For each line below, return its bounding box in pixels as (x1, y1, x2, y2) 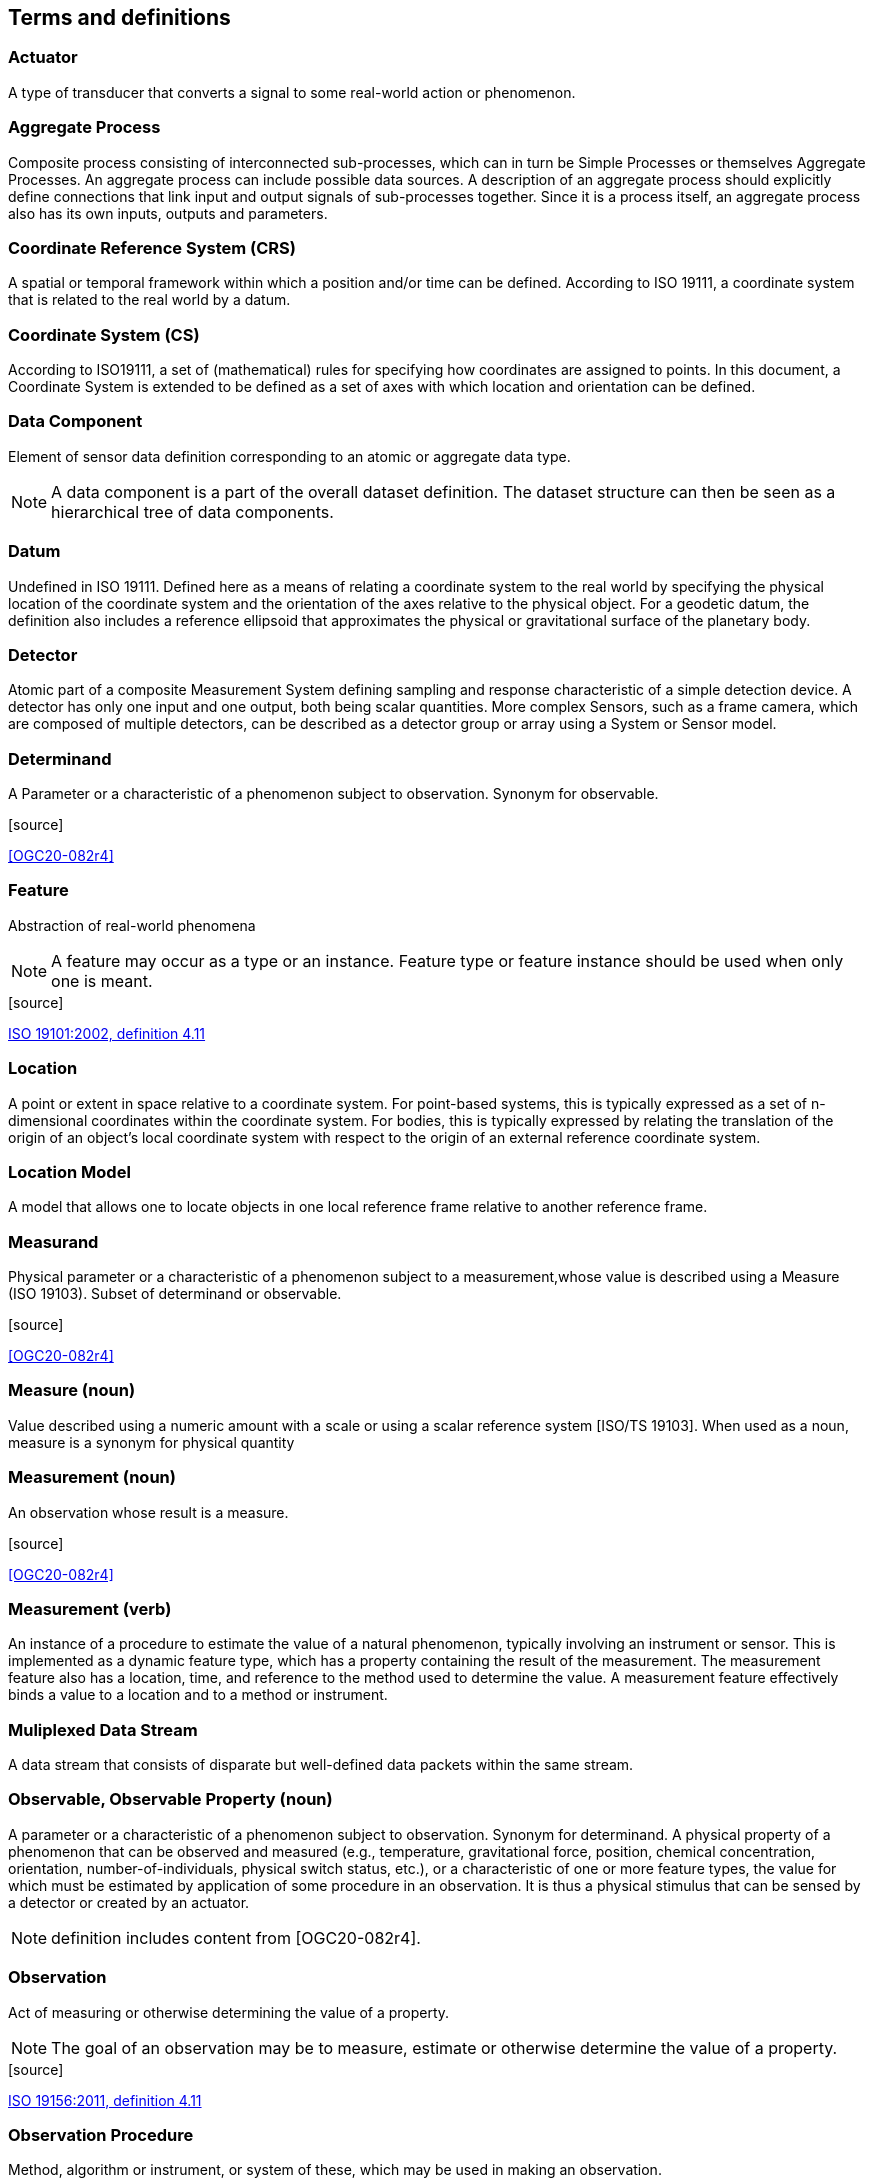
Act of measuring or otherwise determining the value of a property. (8, 2003, 450, 2021)
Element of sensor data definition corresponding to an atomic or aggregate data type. (8, 447, 571, 465)
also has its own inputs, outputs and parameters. (8, 204, 328, 222)
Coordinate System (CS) (8, 324, 200, 345)
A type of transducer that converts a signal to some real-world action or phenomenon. (8, 83, 576, 101)
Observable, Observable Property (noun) (8, 1789, 333, 1810)
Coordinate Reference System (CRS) (8, 237, 296, 258)
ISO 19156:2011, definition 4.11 (8, 2091, 202, 2109)
